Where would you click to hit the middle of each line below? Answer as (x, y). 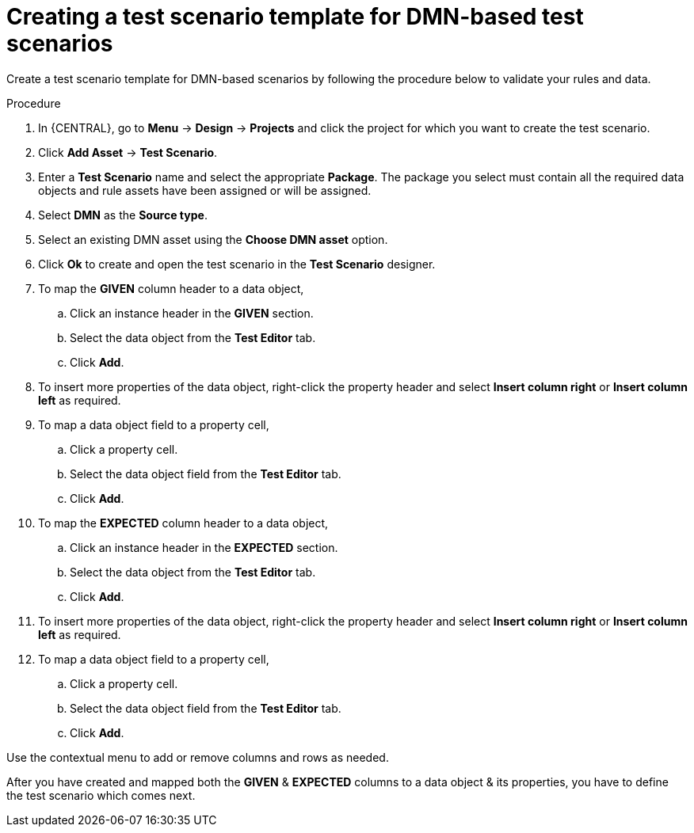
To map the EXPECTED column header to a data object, (183, 523)
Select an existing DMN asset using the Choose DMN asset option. (213, 239)
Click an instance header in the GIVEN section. (192, 313)
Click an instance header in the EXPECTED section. (204, 547)
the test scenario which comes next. (101, 795)
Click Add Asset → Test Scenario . (128, 152)
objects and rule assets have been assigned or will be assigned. (205, 190)
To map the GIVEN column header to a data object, (171, 288)
